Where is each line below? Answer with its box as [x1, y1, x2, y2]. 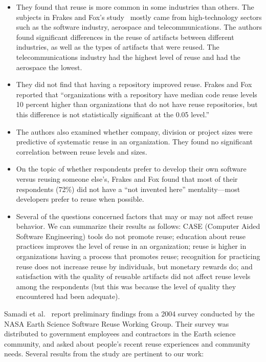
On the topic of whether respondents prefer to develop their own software [16, 163, 247, 174]
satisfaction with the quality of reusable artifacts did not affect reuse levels [16, 271, 251, 282]
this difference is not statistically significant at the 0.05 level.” [16, 109, 210, 119]
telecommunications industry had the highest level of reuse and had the [16, 51, 240, 62]
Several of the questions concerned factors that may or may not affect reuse [16, 210, 253, 221]
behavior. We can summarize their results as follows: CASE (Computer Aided [16, 221, 260, 231]
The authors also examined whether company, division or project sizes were [16, 126, 253, 137]
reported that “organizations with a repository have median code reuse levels [16, 89, 257, 99]
